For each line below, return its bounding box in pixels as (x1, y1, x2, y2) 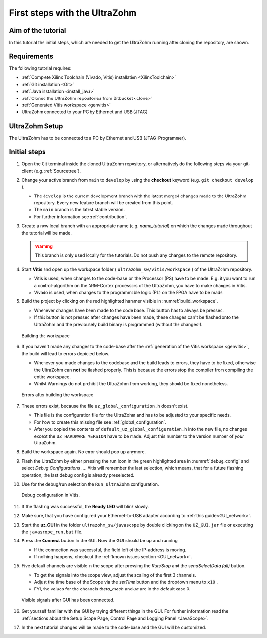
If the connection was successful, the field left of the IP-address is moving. (34, 547, 187, 553)
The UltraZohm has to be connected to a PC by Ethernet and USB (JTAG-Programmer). (9, 135, 186, 141)
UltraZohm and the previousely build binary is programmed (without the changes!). (34, 321, 203, 327)
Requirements (9, 52, 54, 60)
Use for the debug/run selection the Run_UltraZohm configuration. (21, 481, 159, 487)
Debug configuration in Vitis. (21, 492, 80, 498)
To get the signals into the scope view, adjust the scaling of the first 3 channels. (34, 572, 196, 578)
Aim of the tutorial (9, 26, 66, 35)
